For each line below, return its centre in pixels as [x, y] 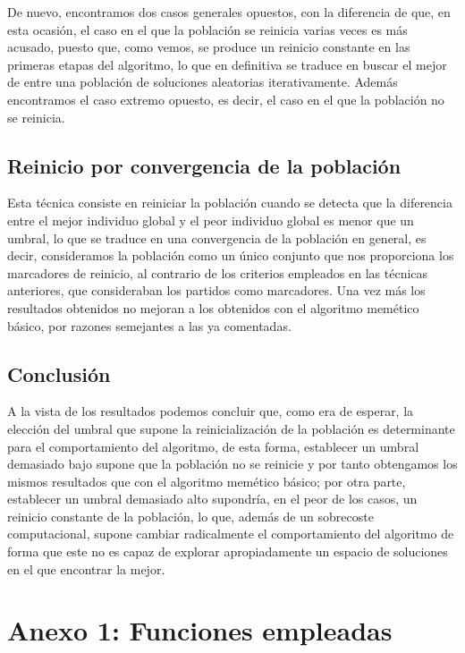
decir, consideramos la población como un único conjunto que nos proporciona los [231, 255]
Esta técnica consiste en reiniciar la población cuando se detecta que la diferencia [230, 203]
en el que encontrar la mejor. [86, 568]
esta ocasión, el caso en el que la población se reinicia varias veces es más [207, 29]
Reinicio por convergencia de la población [204, 165]
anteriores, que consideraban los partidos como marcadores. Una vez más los [216, 290]
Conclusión [59, 373]
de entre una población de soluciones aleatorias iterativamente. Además [203, 82]
